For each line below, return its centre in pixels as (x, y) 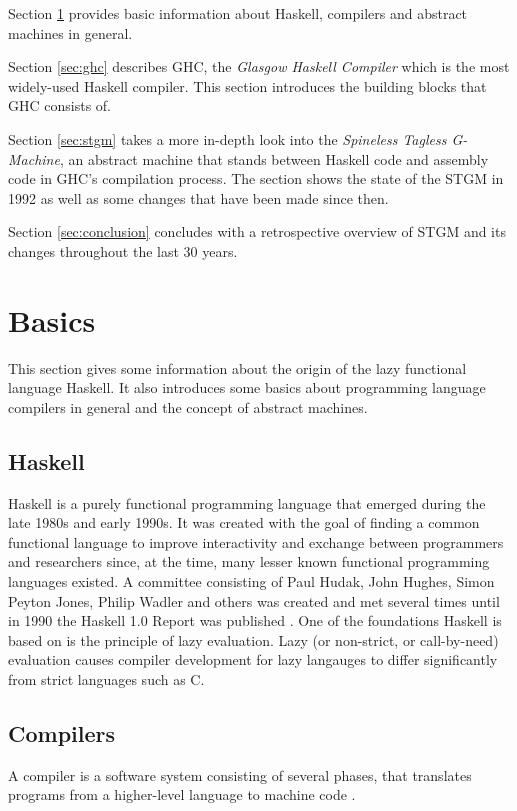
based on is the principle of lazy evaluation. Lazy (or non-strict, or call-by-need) (253, 639)
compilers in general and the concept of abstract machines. (188, 406)
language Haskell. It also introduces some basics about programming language (247, 387)
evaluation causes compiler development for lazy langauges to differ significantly (253, 659)
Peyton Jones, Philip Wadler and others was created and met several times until (254, 600)
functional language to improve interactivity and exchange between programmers (256, 541)
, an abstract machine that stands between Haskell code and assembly (274, 158)
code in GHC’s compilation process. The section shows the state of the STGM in (256, 178)
